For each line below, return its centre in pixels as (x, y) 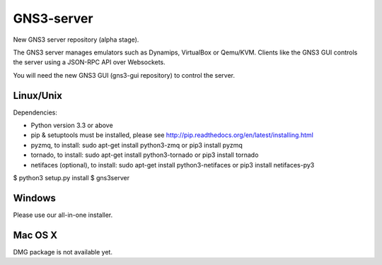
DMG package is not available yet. (63, 252)
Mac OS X (35, 235)
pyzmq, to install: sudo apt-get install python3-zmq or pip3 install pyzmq (137, 145)
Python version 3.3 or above (72, 125)
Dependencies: (35, 112)
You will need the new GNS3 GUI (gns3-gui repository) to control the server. (124, 75)
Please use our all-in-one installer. (63, 215)
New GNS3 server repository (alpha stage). (76, 40)
